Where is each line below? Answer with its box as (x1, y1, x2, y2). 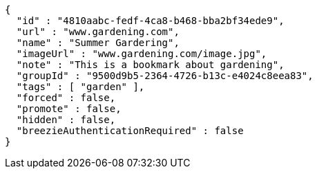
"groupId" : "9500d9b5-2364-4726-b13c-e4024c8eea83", (16, 70, 314, 81)
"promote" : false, (16, 103, 122, 114)
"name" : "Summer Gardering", (16, 37, 180, 48)
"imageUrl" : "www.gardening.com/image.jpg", (16, 48, 267, 59)
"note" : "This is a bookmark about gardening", (16, 59, 285, 70)
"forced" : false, (16, 92, 116, 103)
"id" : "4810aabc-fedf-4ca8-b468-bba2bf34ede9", (16, 15, 285, 26)
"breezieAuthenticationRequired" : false (16, 125, 244, 136)
